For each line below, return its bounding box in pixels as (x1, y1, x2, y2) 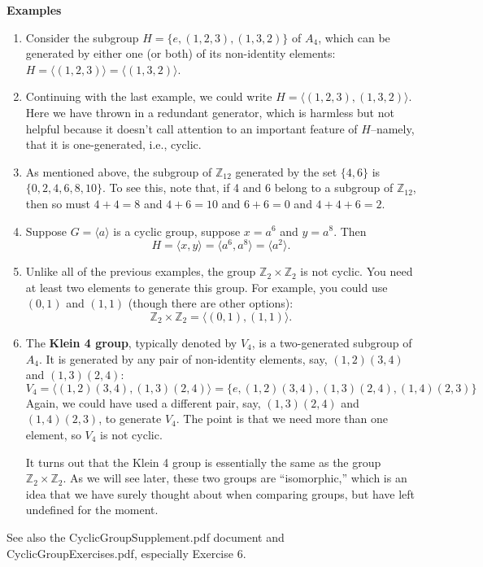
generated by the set (235, 163, 337, 180)
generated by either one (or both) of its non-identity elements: (25, 45, 336, 62)
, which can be (318, 28, 390, 46)
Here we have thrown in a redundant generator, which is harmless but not (25, 103, 394, 120)
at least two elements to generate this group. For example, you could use (25, 278, 388, 295)
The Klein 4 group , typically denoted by (25, 334, 237, 351)
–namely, (370, 120, 415, 137)
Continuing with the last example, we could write (25, 88, 272, 105)
